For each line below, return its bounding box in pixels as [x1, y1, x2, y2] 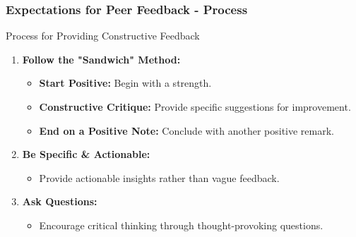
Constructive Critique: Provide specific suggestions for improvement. [39, 99, 351, 114]
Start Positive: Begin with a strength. [39, 75, 212, 90]
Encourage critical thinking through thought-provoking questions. [39, 217, 324, 232]
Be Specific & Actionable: [22, 147, 150, 162]
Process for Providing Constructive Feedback [6, 28, 200, 43]
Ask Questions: [22, 194, 97, 209]
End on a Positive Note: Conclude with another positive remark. [39, 123, 334, 138]
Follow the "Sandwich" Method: [22, 51, 181, 66]
